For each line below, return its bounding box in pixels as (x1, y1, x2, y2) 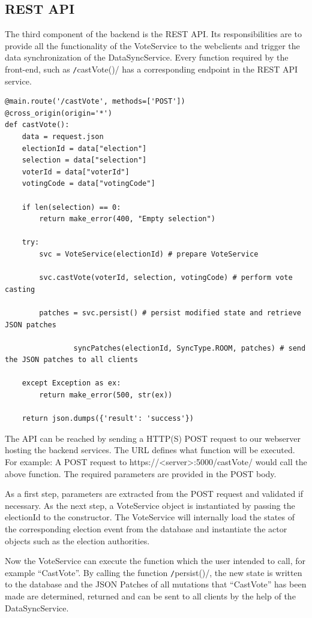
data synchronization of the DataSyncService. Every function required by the (5, 51, 289, 64)
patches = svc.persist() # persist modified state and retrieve (39, 308, 301, 317)
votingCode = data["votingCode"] (22, 179, 155, 188)
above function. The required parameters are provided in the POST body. (5, 467, 277, 480)
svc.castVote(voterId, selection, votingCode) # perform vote (39, 273, 293, 282)
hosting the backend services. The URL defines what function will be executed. (5, 444, 295, 456)
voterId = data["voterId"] (22, 167, 130, 176)
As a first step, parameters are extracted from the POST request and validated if (5, 487, 304, 500)
